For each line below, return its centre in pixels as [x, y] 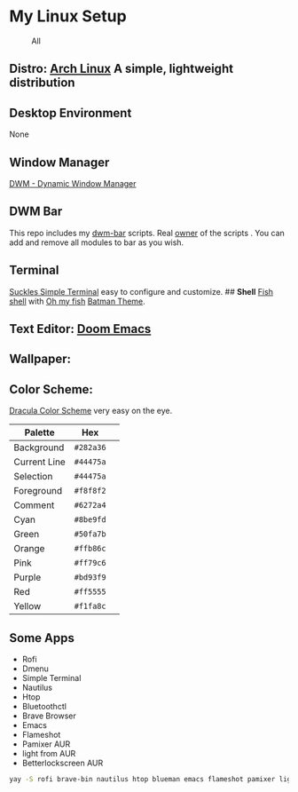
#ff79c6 [90, 563]
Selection [33, 477]
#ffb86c [90, 549]
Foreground [38, 491]
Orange [29, 549]
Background [39, 447]
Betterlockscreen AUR [63, 763]
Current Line [40, 462]
